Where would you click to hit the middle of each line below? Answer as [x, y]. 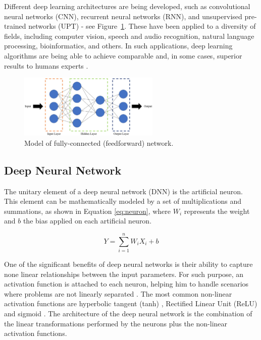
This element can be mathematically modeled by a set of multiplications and [123, 201]
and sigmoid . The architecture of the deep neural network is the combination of [128, 314]
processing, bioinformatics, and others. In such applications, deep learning [118, 46]
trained [15, 26]
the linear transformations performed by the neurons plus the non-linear [116, 323]
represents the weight [217, 211]
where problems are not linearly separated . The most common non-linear [118, 293]
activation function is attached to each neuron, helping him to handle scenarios [126, 284]
